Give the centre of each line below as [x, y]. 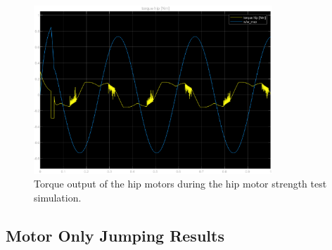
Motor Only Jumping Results [115, 235]
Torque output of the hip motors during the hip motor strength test [180, 184]
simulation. [58, 197]
